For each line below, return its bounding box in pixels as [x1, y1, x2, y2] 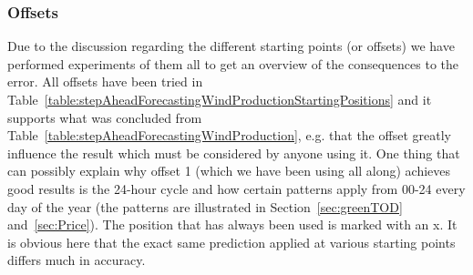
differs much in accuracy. [7, 250, 146, 270]
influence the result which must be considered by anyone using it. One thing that [7, 143, 460, 162]
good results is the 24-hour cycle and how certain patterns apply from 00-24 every [7, 178, 466, 198]
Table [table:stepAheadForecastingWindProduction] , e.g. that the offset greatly [7, 126, 451, 145]
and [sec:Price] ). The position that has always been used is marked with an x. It [7, 215, 458, 234]
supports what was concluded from [7, 107, 202, 127]
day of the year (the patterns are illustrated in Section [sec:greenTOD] [7, 197, 403, 216]
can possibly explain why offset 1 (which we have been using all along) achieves [7, 161, 451, 180]
